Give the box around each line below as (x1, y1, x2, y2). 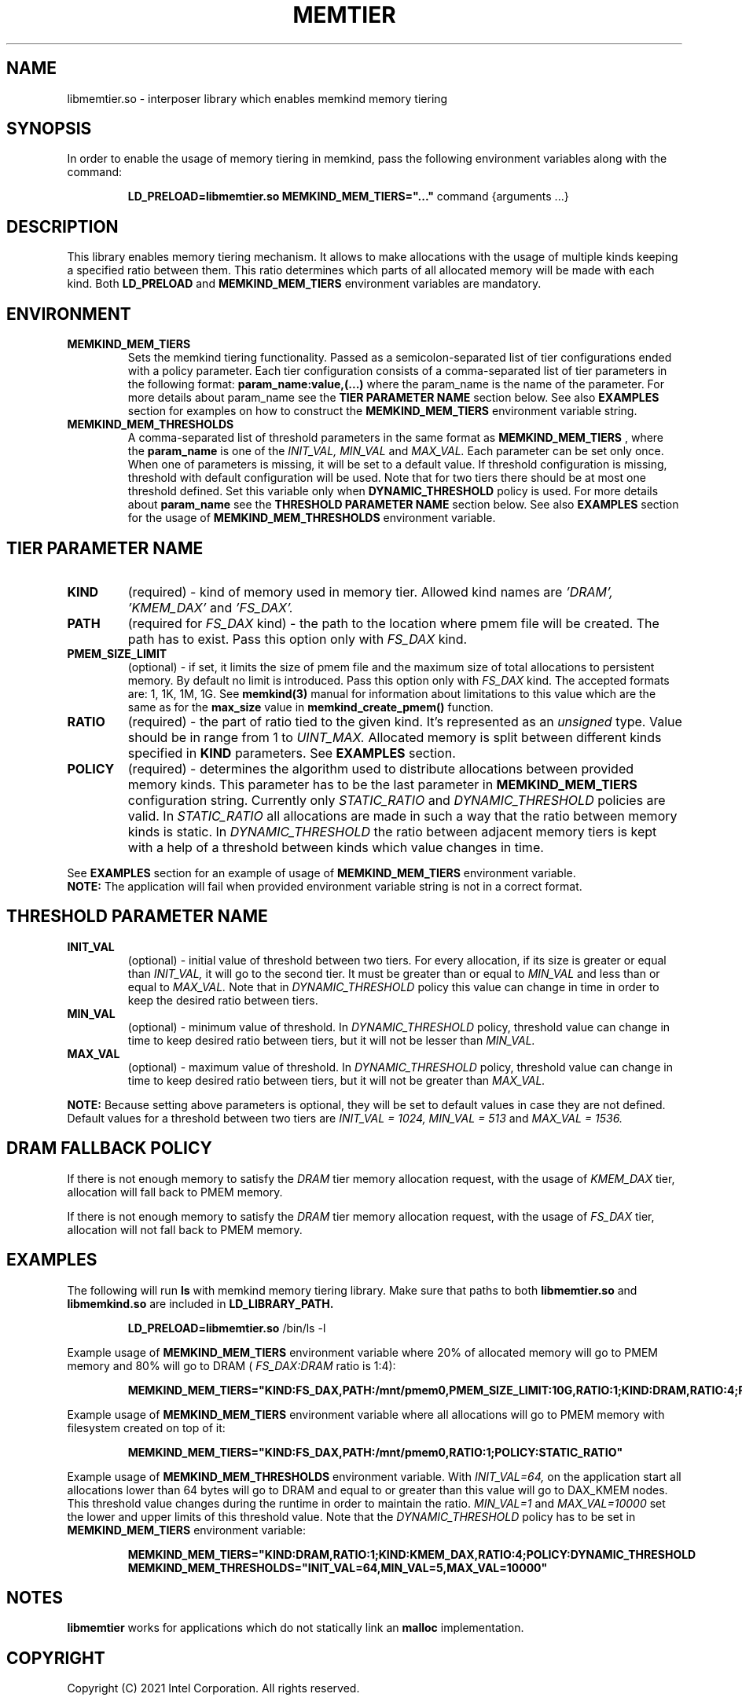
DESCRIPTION (6, 216, 119, 237)
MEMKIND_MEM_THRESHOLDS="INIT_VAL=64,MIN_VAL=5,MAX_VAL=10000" (127, 1560, 548, 1574)
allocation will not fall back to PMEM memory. (67, 1222, 303, 1236)
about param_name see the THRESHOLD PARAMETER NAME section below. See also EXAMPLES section (127, 498, 679, 512)
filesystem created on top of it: (67, 1420, 226, 1435)
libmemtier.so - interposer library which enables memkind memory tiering (67, 91, 448, 105)
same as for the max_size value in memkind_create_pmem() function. (127, 700, 494, 714)
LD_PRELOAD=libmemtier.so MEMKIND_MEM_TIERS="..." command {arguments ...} (127, 189, 569, 204)
